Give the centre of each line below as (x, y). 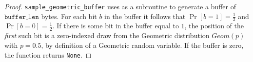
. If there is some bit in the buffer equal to (116, 26)
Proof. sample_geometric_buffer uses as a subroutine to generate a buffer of (120, 6)
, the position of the (214, 26)
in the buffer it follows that (145, 16)
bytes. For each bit (69, 16)
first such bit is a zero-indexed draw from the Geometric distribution (107, 35)
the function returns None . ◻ (48, 54)
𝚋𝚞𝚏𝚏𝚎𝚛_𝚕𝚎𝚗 (22, 17)
